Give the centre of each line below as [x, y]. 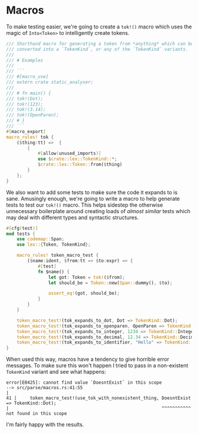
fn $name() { [53, 272]
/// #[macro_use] [27, 77]
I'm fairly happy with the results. [45, 425]
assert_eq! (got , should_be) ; [84, 293]
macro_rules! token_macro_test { [58, 255]
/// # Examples [25, 60]
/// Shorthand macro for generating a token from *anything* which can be [100, 44]
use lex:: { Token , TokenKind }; [54, 245]
